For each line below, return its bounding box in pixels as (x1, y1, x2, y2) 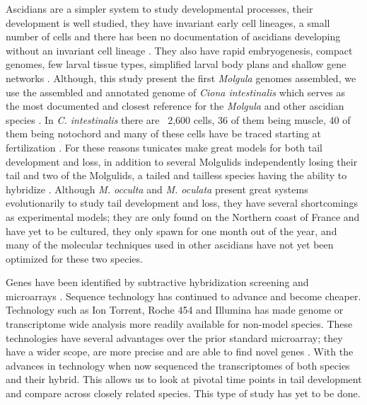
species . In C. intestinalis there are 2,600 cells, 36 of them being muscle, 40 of (6, 112, 351, 127)
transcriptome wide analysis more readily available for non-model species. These (6, 316, 353, 331)
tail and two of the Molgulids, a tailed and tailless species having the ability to (6, 168, 347, 183)
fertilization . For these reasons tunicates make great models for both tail (6, 139, 322, 154)
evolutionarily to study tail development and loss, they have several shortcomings (6, 195, 358, 210)
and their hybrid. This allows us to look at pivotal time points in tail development (6, 372, 362, 387)
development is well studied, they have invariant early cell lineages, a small (6, 15, 330, 30)
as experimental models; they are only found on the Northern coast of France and (6, 209, 360, 224)
